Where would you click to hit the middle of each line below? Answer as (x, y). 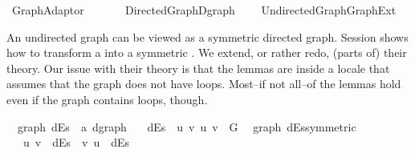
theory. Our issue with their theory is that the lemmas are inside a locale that (198, 68)
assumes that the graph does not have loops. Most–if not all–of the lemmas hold (204, 84)
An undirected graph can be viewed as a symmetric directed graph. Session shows (207, 36)
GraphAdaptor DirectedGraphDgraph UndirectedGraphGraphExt (204, 10)
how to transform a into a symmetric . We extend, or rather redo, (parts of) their (207, 52)
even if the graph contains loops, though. (107, 99)
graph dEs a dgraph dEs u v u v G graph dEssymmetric (187, 126)
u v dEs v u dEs (76, 142)
